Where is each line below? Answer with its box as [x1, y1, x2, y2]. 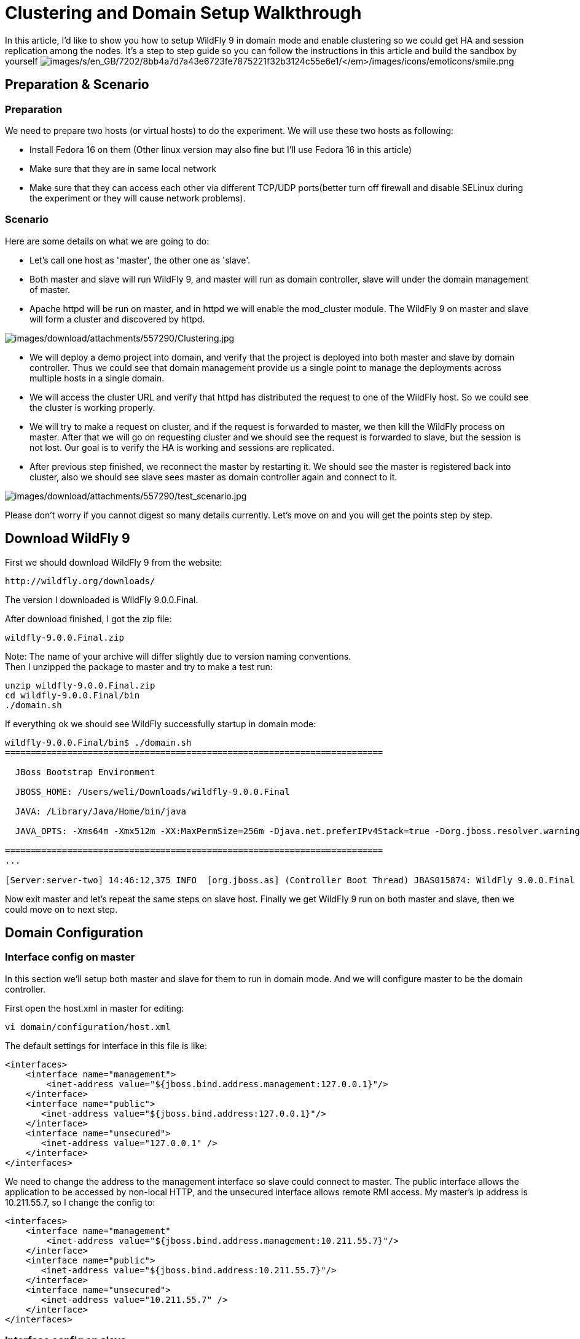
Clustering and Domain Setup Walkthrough [5, 2, 362, 23]
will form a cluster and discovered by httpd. [29, 313, 205, 324]
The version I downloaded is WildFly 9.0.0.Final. [5, 594, 198, 605]
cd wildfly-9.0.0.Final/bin [5, 690, 140, 700]
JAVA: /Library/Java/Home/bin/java [15, 806, 187, 816]
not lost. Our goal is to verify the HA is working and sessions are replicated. [29, 442, 335, 453]
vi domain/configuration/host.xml [5, 1021, 171, 1032]
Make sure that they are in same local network [29, 163, 216, 174]
